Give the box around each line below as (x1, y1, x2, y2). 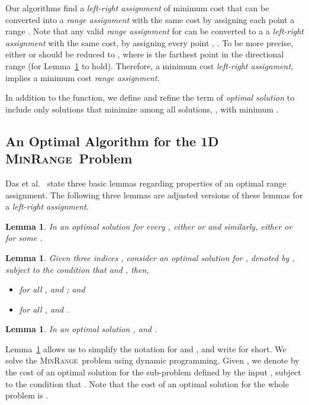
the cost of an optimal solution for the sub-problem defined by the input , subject (5, 366, 301, 378)
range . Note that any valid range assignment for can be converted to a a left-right (5, 25, 304, 37)
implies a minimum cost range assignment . (5, 71, 160, 83)
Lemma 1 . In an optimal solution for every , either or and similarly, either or (5, 220, 292, 232)
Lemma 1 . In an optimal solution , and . (5, 323, 157, 335)
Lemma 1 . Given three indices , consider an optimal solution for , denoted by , (5, 251, 295, 263)
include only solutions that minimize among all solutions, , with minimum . (5, 102, 279, 115)
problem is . (5, 389, 49, 401)
